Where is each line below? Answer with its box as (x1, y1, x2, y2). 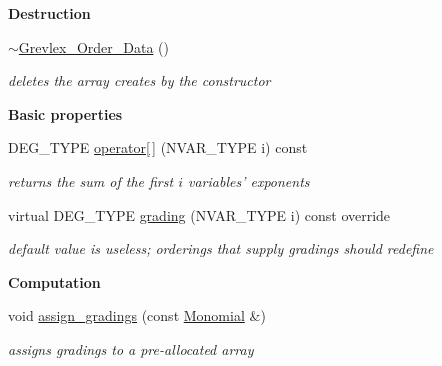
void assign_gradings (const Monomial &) (8, 305, 266, 326)
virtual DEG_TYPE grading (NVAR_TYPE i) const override (8, 204, 391, 225)
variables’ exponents (188, 170, 310, 191)
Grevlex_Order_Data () (18, 36, 169, 57)
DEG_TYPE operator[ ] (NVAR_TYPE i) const (8, 137, 308, 158)
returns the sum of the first (8, 170, 174, 191)
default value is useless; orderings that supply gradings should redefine (8, 238, 434, 259)
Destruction (8, 3, 91, 23)
